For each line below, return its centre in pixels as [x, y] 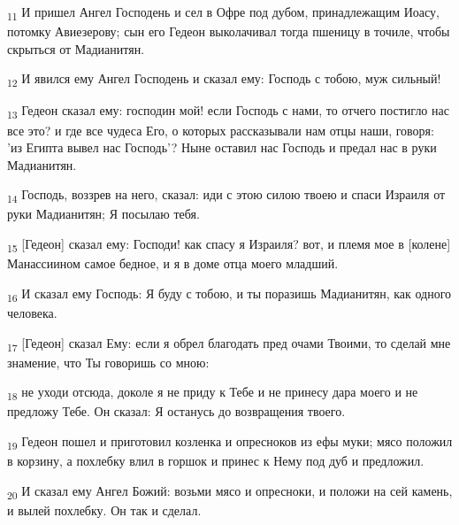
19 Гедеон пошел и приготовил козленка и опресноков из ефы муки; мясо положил [230, 442]
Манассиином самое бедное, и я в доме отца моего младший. [173, 263]
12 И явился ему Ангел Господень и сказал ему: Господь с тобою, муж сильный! [224, 80]
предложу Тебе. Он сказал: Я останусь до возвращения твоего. [176, 411]
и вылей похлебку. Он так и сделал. [104, 510]
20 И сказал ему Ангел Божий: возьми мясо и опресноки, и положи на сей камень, [230, 491]
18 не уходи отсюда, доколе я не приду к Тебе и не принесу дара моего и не [213, 393]
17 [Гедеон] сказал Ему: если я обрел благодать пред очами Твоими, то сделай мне [229, 344]
